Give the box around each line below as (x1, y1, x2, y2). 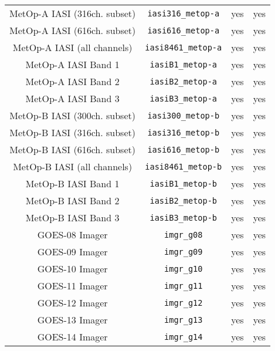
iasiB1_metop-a (150, 59, 218, 69)
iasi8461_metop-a (145, 42, 222, 52)
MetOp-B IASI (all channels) (13, 160, 133, 173)
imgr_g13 (164, 315, 203, 325)
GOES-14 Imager (37, 330, 108, 343)
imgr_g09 (164, 247, 203, 256)
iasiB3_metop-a (150, 93, 218, 103)
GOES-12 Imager (37, 296, 108, 309)
